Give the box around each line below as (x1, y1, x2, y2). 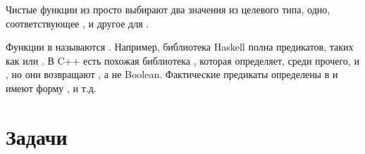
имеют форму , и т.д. (6, 80, 97, 95)
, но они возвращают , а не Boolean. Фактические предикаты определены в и (6, 67, 338, 82)
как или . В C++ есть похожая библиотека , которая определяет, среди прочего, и (6, 53, 359, 68)
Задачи (6, 122, 68, 150)
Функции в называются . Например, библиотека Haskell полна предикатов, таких (6, 39, 354, 54)
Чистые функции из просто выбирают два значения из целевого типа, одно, (6, 2, 330, 16)
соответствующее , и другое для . (6, 15, 149, 30)
